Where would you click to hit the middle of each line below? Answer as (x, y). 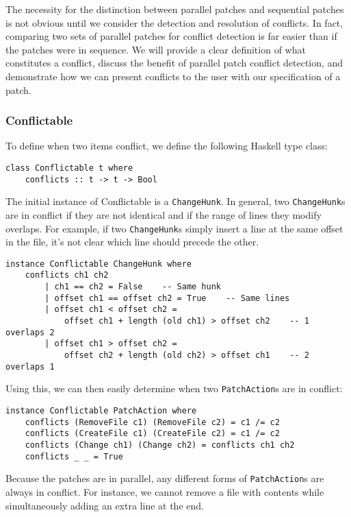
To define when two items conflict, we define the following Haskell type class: (167, 146)
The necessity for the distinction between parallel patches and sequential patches (175, 9)
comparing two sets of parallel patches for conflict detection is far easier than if (171, 36)
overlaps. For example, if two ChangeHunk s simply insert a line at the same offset (174, 228)
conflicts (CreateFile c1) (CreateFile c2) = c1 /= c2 (152, 434)
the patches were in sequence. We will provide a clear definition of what (156, 49)
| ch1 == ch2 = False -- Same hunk (133, 287)
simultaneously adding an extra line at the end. (105, 505)
